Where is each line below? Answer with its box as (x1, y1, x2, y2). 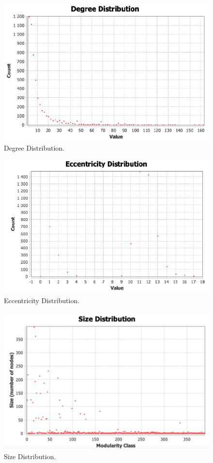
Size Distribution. (4, 451, 56, 462)
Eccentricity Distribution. (4, 295, 80, 306)
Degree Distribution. (4, 143, 65, 153)
